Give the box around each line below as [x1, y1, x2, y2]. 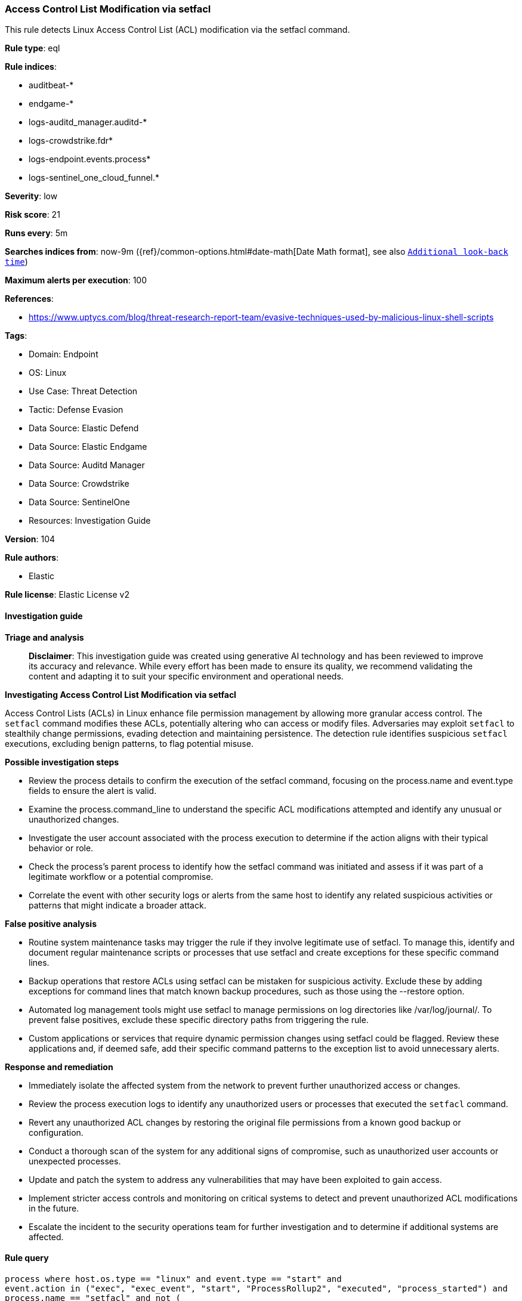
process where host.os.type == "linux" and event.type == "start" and [5, 1274, 342, 1284]
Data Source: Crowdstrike [29, 478, 129, 489]
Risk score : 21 [5, 209, 60, 220]
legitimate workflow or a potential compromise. [29, 871, 214, 882]
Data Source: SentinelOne [29, 497, 130, 508]
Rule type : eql [5, 43, 60, 54]
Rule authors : [5, 552, 59, 563]
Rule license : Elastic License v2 [5, 589, 129, 600]
